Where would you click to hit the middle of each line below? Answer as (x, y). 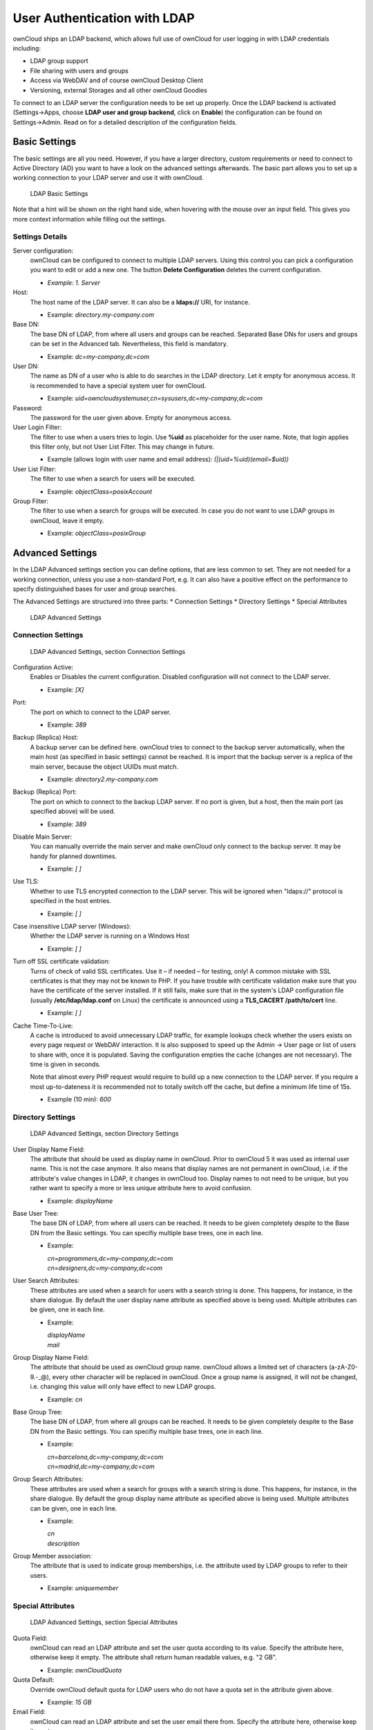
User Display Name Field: (49, 1149)
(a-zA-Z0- (343, 1367)
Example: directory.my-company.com (101, 315)
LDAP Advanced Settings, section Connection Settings (108, 651)
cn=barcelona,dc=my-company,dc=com (105, 1457)
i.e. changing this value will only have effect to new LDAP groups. (123, 1387)
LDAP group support (59, 61)
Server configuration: (43, 251)
